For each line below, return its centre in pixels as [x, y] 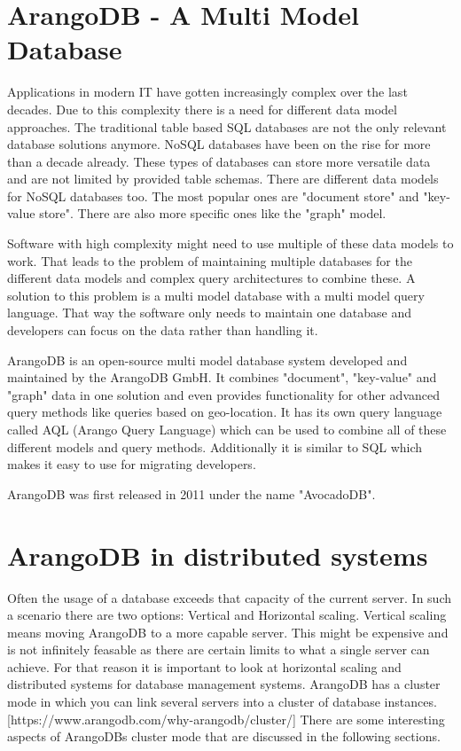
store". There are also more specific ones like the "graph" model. [213, 213]
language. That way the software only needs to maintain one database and [210, 313]
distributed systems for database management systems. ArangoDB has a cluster [224, 684]
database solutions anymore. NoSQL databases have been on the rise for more [219, 144]
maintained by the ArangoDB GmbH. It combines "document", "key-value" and [222, 377]
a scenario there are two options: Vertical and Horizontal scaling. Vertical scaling [227, 615]
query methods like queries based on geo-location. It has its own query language [225, 412]
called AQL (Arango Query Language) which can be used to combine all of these [227, 429]
